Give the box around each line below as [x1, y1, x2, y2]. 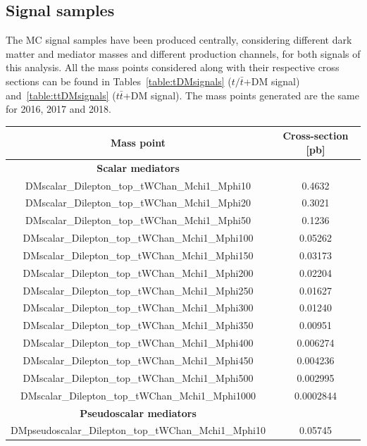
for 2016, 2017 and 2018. [6, 101, 111, 116]
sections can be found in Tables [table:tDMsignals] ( [6, 73, 232, 88]
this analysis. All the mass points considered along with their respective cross [6, 60, 340, 75]
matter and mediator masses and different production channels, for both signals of [6, 46, 361, 61]
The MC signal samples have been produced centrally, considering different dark [6, 32, 352, 47]
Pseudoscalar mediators [80, 405, 197, 420]
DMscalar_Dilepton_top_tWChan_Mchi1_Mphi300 [23, 300, 254, 315]
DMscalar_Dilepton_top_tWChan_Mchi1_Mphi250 [23, 283, 254, 297]
